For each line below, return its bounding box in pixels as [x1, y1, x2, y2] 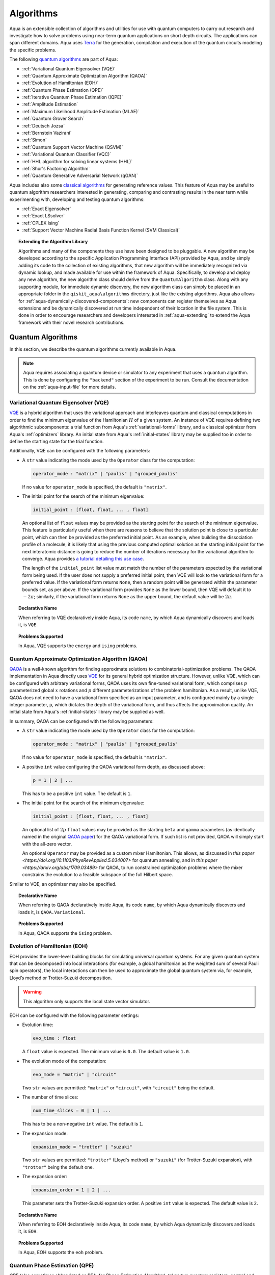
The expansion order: [22, 1174, 67, 1180]
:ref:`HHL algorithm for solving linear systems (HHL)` [22, 158, 133, 164]
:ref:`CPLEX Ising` [22, 220, 60, 226]
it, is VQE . [18, 622, 38, 628]
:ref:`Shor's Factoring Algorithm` [22, 165, 90, 171]
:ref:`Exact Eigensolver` [22, 206, 71, 212]
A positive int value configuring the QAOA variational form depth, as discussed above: [22, 763, 205, 770]
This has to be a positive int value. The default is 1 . [22, 790, 132, 797]
